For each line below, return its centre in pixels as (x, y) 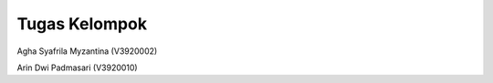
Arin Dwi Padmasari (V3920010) (77, 67)
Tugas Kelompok (82, 24)
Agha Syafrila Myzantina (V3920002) (87, 51)
